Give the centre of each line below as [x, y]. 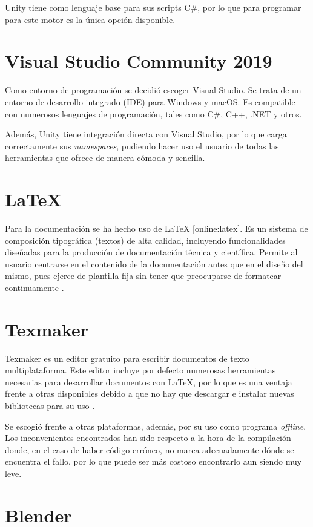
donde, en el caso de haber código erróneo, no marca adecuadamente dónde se [150, 449]
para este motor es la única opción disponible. [90, 19]
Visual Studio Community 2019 [139, 61]
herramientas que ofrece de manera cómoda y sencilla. [105, 158]
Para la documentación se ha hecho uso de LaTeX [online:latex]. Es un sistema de [156, 228]
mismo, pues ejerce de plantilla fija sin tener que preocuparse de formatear [143, 276]
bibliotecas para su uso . [50, 406]
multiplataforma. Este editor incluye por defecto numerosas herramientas [140, 370]
